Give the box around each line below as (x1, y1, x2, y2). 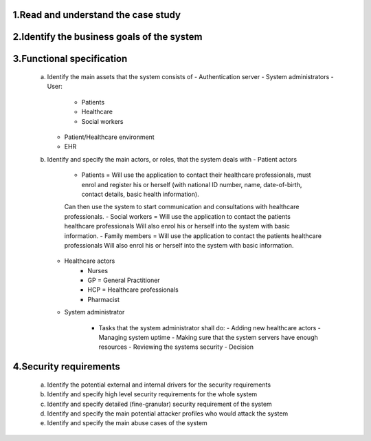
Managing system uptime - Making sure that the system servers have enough (98, 334, 319, 342)
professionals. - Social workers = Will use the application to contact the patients (64, 212, 291, 220)
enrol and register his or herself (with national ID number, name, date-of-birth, (81, 180, 302, 189)
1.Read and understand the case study (12, 9, 181, 21)
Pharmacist (87, 295, 120, 303)
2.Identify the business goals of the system (12, 31, 203, 43)
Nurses (87, 266, 109, 275)
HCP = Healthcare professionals (87, 286, 179, 294)
